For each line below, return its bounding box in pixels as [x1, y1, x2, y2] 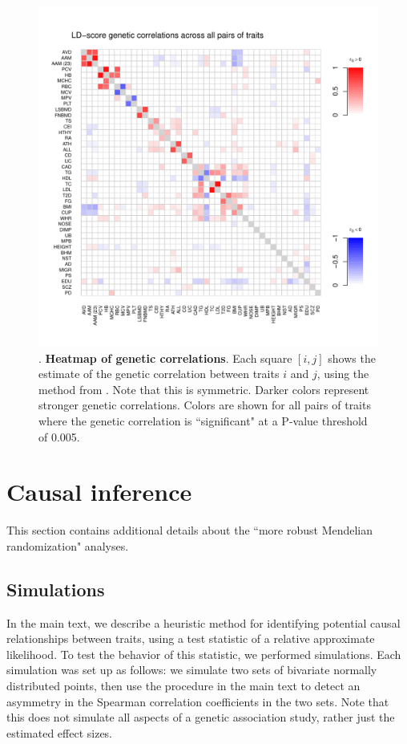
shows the [328, 349, 376, 366]
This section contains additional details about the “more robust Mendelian [6, 522, 373, 539]
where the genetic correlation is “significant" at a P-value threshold [38, 412, 368, 429]
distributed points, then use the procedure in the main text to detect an [6, 677, 361, 694]
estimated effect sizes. [6, 724, 113, 741]
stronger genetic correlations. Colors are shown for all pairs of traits [38, 396, 371, 413]
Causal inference [6, 475, 192, 508]
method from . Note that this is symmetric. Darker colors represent [38, 380, 369, 397]
